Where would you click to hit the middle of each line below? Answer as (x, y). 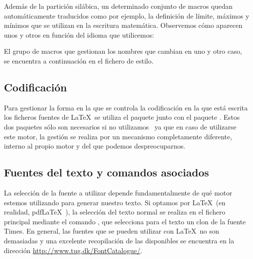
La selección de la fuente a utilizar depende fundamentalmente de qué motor (118, 192)
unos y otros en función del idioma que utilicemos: (79, 34)
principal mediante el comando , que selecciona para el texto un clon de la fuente (125, 221)
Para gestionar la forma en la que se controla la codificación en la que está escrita (126, 107)
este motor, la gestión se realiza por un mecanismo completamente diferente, (118, 136)
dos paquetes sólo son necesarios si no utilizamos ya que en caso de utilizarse (120, 126)
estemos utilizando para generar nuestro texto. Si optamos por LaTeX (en (115, 202)
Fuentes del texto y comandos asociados (107, 172)
